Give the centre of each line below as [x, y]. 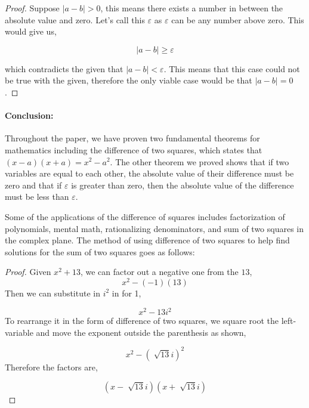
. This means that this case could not [232, 68]
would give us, [31, 31]
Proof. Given [28, 272]
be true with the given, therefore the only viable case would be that [129, 80]
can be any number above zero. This [238, 19]
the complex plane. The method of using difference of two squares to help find [147, 240]
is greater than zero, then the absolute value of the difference [183, 185]
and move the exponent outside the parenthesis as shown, [141, 332]
